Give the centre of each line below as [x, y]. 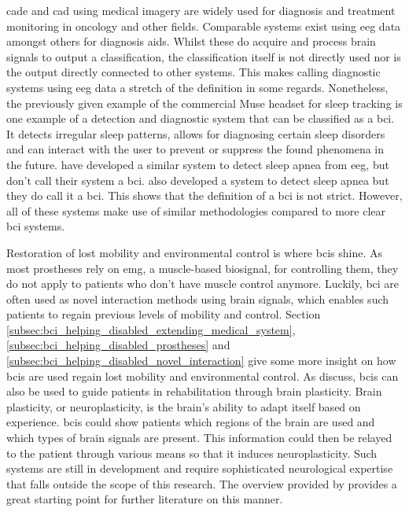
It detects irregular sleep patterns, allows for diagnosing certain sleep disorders [196, 133]
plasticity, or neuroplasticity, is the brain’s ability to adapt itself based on [184, 406]
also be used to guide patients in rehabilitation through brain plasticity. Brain [194, 391]
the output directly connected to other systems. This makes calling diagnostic [193, 72]
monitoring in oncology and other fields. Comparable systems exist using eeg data [204, 26]
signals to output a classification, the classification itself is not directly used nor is [204, 56]
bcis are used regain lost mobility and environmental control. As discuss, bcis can [203, 376]
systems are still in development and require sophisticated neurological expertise [200, 468]
